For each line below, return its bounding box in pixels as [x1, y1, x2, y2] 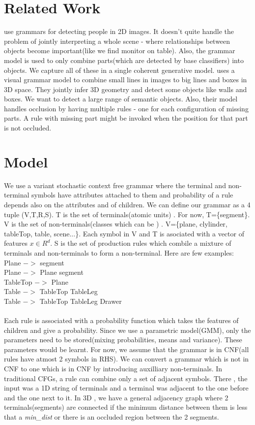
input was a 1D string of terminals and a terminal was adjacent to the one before [4, 383, 249, 393]
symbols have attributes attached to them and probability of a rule [31, 190, 233, 200]
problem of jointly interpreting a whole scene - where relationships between [4, 35, 230, 46]
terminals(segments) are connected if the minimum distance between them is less [4, 402, 248, 412]
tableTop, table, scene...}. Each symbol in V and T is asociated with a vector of [4, 228, 244, 238]
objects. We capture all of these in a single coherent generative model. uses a [4, 65, 235, 75]
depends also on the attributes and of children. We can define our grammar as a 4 [4, 199, 251, 209]
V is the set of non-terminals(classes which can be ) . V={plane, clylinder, [4, 219, 227, 229]
